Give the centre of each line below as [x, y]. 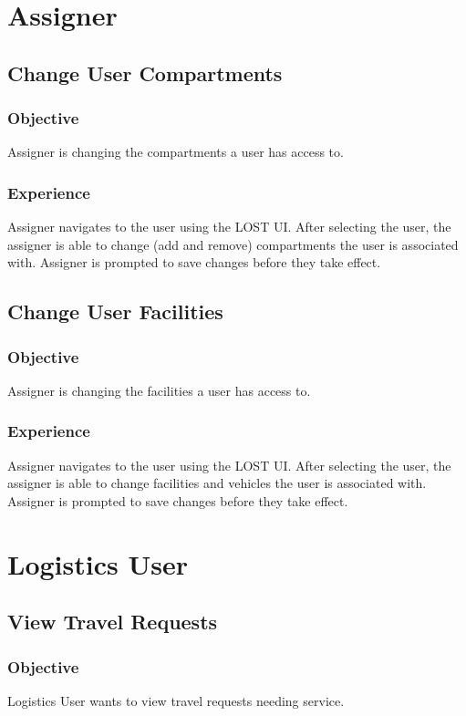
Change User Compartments [145, 73]
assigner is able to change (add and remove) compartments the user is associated [233, 244]
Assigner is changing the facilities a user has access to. [159, 390]
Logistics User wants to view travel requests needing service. [176, 700]
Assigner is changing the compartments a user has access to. [176, 152]
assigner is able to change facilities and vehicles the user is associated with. [217, 483]
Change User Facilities [115, 311]
